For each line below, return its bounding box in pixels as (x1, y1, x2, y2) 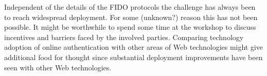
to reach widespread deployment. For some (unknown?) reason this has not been (4, 11, 258, 22)
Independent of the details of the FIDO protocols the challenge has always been (4, 2, 256, 12)
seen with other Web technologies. (4, 62, 112, 72)
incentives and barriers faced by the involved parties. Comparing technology (4, 31, 244, 42)
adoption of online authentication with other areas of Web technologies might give (4, 42, 263, 52)
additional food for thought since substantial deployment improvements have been (4, 51, 263, 62)
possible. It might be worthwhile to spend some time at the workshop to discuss (4, 22, 256, 32)
